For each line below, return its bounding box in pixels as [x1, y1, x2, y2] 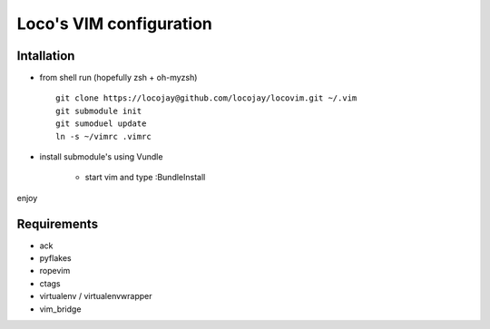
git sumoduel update [55, 119, 147, 129]
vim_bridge [39, 304, 82, 314]
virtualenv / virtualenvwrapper [39, 291, 152, 302]
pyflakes [39, 253, 72, 264]
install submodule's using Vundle [39, 151, 163, 162]
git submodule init [55, 105, 142, 116]
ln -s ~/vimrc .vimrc [55, 131, 152, 141]
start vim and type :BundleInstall [84, 172, 206, 183]
